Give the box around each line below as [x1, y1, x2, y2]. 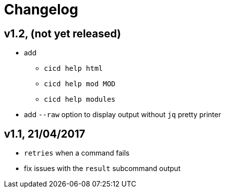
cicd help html [44, 64, 103, 73]
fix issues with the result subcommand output [24, 164, 181, 173]
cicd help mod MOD [44, 80, 116, 88]
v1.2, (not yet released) [4, 27, 121, 40]
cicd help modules [44, 95, 116, 104]
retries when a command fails [24, 149, 130, 158]
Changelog [4, 1, 78, 18]
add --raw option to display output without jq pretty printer [24, 110, 221, 119]
